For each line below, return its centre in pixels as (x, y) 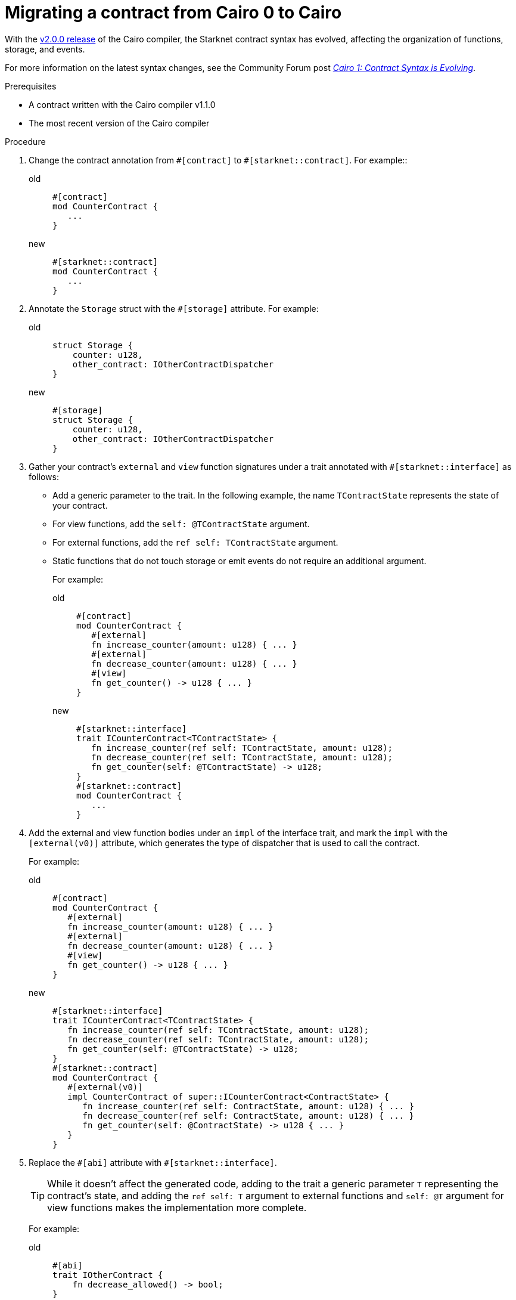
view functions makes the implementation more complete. (177, 1207)
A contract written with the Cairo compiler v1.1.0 (122, 104)
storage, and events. (45, 49)
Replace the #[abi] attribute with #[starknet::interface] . (153, 1162)
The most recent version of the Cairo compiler (119, 123)
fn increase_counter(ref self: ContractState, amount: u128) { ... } (248, 1106)
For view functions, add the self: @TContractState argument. (181, 524)
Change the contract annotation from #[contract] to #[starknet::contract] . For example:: (218, 160)
